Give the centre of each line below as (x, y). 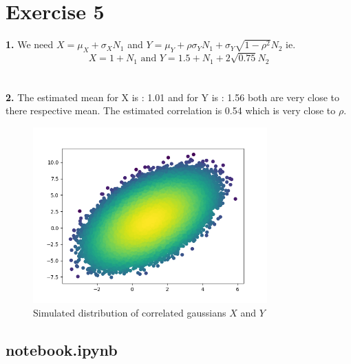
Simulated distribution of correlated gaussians (130, 312)
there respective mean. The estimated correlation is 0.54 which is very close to (171, 110)
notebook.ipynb (62, 349)
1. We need (30, 44)
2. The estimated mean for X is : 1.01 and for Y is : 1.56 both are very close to (173, 97)
